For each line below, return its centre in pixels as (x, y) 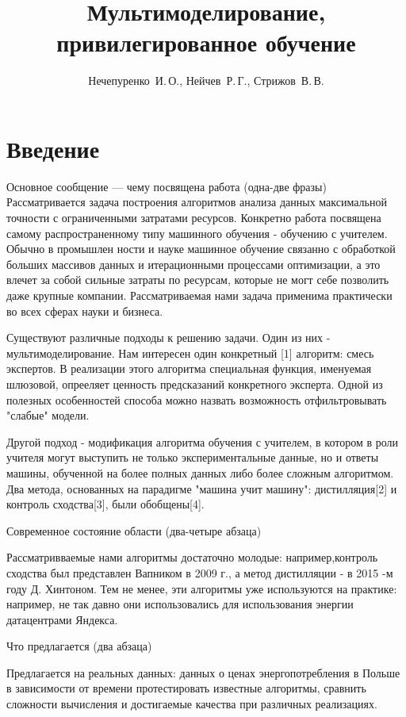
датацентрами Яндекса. (62, 619)
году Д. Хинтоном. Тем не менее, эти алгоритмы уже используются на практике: (202, 588)
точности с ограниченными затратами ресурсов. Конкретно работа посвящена (194, 218)
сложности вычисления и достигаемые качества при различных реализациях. (192, 704)
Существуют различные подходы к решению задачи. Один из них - (169, 337)
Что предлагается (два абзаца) (79, 646)
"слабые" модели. (48, 415)
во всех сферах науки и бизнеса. (85, 311)
